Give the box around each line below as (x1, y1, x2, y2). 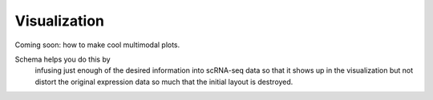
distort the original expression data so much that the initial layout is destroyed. (34, 77, 293, 86)
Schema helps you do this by (14, 54, 111, 64)
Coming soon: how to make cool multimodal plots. (14, 40, 180, 50)
